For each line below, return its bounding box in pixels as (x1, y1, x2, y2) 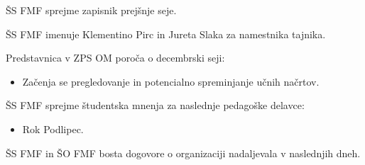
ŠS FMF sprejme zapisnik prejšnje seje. (6, 3, 177, 17)
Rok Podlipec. (22, 121, 84, 136)
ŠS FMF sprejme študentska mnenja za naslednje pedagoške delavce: (6, 98, 305, 113)
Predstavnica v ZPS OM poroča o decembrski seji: (6, 50, 225, 65)
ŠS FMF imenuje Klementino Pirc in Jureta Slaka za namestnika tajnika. (6, 26, 326, 41)
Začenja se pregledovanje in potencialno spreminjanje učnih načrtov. (22, 74, 320, 89)
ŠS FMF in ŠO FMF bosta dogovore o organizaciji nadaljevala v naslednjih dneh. (6, 145, 361, 160)
